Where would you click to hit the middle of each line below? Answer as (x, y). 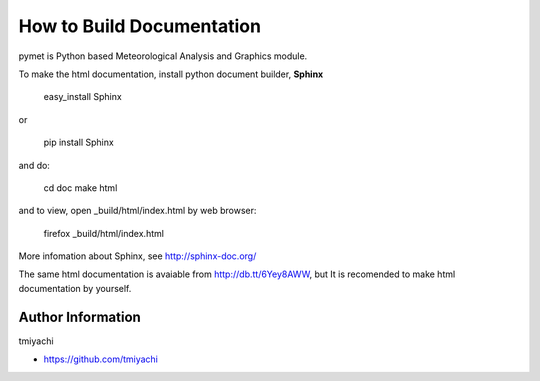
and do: (34, 165)
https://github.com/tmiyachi (101, 359)
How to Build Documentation (140, 26)
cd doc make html (80, 187)
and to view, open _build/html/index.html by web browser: (137, 211)
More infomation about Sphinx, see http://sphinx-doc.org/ (137, 256)
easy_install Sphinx (82, 97)
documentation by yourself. (75, 288)
